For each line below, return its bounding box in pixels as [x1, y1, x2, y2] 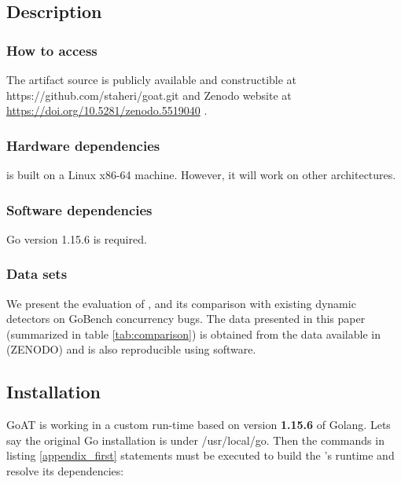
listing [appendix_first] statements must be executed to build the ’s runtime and [6, 447, 395, 464]
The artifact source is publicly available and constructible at [6, 71, 297, 87]
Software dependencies [6, 200, 153, 219]
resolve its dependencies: [6, 462, 124, 478]
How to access [6, 40, 97, 60]
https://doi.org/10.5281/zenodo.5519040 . [6, 102, 208, 119]
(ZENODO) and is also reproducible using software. [6, 341, 256, 357]
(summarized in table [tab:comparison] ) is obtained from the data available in [6, 325, 381, 342]
